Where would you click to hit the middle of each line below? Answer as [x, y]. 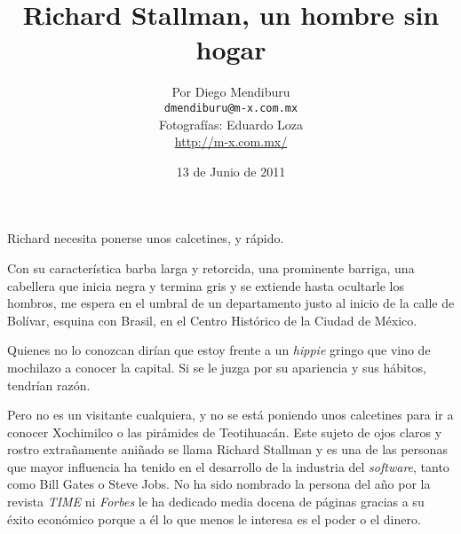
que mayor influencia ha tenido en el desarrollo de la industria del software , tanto [228, 466]
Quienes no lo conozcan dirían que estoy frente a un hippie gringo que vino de [219, 350]
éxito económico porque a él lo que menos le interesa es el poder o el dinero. [214, 518]
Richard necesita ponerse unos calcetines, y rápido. [146, 238]
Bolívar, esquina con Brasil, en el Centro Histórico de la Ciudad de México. [212, 320]
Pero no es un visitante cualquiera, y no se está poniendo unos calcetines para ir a [230, 415]
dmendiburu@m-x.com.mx [231, 108]
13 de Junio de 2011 [231, 171]
